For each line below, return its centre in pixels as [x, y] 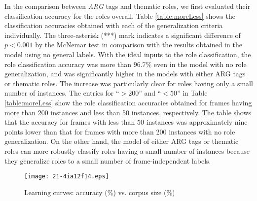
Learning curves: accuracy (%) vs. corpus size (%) [100, 192]
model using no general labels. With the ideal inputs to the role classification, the [128, 54]
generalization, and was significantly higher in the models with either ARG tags [125, 74]
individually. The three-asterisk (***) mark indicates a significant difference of [123, 35]
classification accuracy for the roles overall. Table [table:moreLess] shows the [120, 16]
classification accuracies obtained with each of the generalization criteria [114, 25]
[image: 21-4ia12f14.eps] [67, 177]
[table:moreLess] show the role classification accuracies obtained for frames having [128, 102]
